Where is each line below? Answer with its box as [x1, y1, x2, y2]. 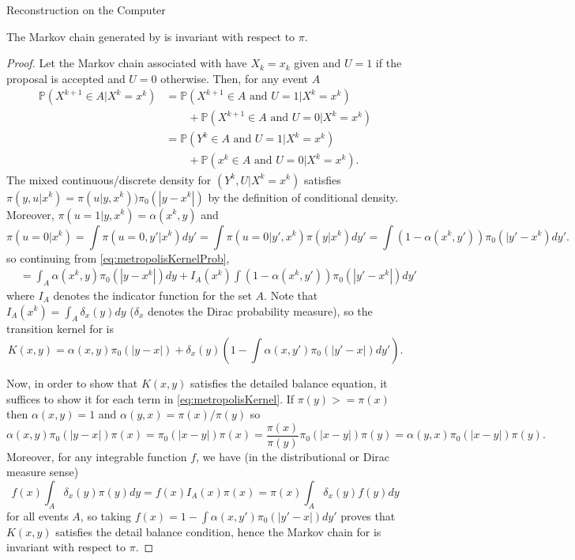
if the [375, 55, 402, 71]
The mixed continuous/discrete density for [6, 171, 212, 187]
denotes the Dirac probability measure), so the [147, 302, 373, 319]
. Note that [264, 286, 318, 303]
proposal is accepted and [6, 70, 126, 86]
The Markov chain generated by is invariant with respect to [6, 28, 295, 44]
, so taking [80, 507, 132, 524]
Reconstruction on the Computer [6, 2, 166, 17]
